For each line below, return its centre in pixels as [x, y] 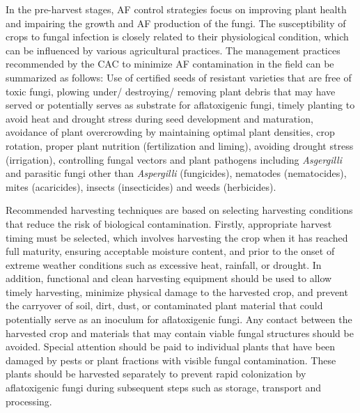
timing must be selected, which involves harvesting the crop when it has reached [177, 237]
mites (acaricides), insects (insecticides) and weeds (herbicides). [141, 186]
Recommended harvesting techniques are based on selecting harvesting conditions [179, 210]
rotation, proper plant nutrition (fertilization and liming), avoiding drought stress [180, 145]
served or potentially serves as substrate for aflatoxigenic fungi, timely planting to [180, 105]
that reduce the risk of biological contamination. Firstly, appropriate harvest [169, 223]
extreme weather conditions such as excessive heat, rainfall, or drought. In [164, 264]
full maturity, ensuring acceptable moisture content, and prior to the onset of [170, 251]
